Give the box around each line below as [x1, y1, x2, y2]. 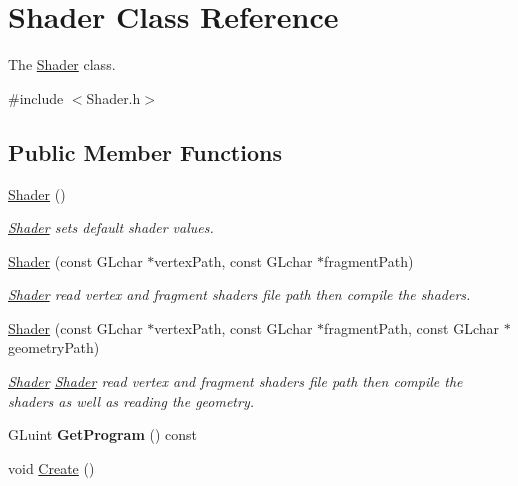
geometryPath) [8, 337, 100, 358]
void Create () [8, 457, 95, 478]
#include [8, 87, 64, 108]
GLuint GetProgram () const [8, 424, 198, 445]
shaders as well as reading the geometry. [8, 390, 255, 411]
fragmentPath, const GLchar [324, 317, 499, 338]
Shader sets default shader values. [8, 217, 214, 238]
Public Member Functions [8, 136, 282, 167]
